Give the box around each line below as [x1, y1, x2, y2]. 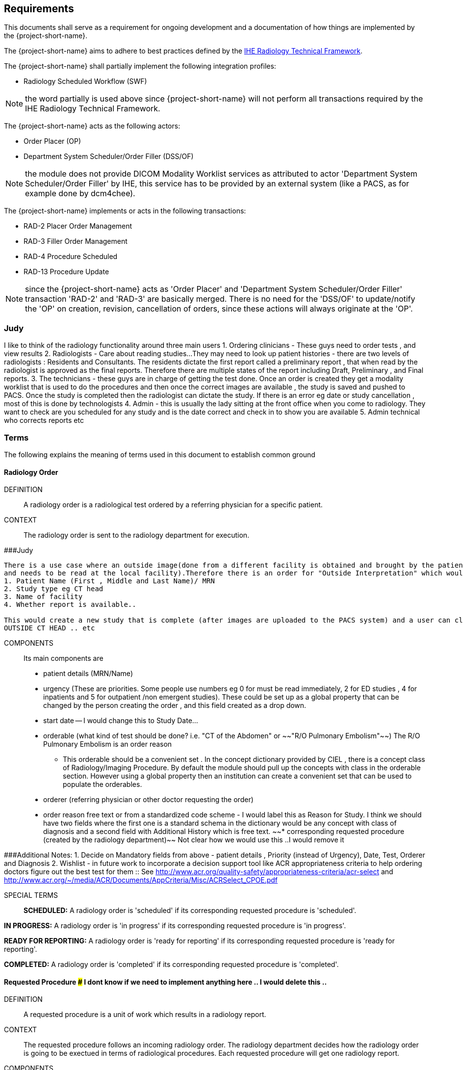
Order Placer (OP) [24, 137, 81, 146]
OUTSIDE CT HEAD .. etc [4, 624, 95, 632]
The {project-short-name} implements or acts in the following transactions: [4, 207, 246, 215]
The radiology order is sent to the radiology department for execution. [24, 531, 250, 540]
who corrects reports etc [4, 416, 84, 425]
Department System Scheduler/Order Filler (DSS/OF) [24, 152, 194, 161]
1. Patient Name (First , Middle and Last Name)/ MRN [4, 577, 215, 585]
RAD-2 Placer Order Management [24, 222, 132, 231]
